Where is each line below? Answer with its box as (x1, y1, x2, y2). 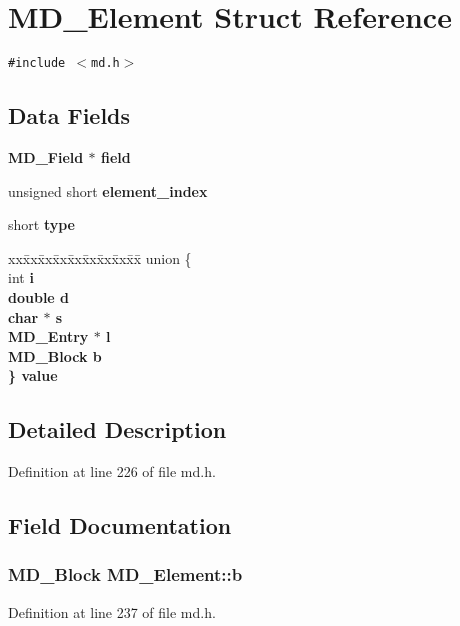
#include (8, 56, 66, 71)
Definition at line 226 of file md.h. (8, 461, 216, 482)
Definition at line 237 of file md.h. (8, 601, 216, 622)
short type (8, 214, 75, 235)
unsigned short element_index (8, 180, 208, 201)
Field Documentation (8, 510, 232, 541)
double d (8, 286, 70, 307)
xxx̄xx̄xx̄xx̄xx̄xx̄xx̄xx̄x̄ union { (8, 247, 192, 268)
